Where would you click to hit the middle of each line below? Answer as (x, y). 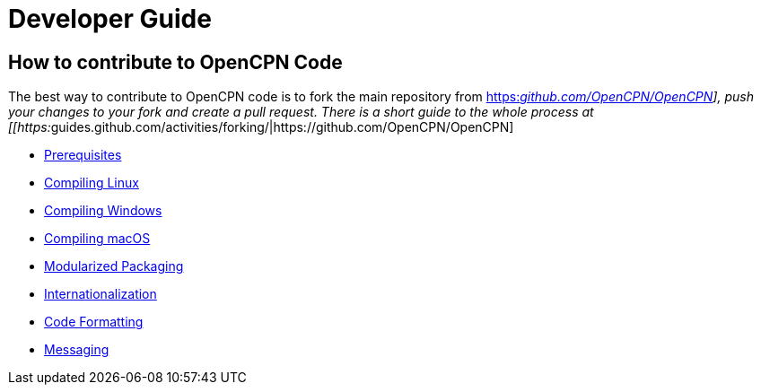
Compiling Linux (92, 183)
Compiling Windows (103, 211)
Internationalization (101, 294)
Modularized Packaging (114, 266)
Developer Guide (110, 19)
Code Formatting (94, 322)
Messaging (77, 350)
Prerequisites (83, 155)
